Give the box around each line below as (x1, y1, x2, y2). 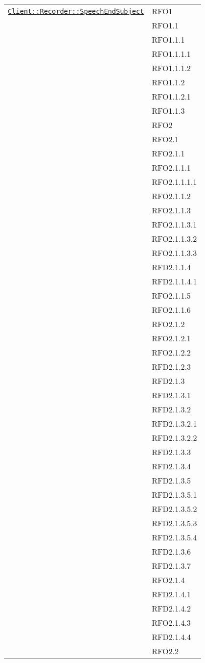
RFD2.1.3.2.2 (152, 432, 197, 443)
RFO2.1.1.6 (152, 304, 191, 315)
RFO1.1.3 (152, 105, 185, 116)
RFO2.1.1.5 (152, 290, 191, 301)
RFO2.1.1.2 (152, 190, 191, 202)
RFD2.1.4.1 (152, 588, 191, 600)
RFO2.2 (152, 645, 179, 657)
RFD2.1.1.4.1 (152, 276, 197, 287)
